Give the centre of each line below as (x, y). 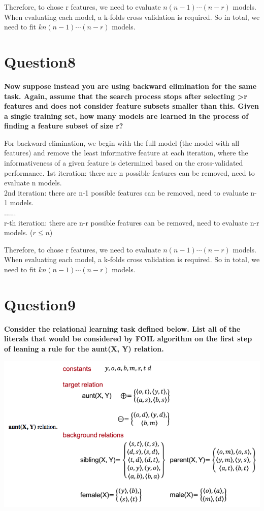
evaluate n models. (33, 183)
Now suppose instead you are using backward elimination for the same (130, 86)
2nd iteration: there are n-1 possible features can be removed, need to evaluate (126, 192)
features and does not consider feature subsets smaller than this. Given (131, 106)
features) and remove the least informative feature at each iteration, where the (126, 153)
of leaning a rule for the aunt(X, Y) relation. (84, 348)
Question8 (40, 61)
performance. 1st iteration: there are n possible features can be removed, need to (129, 172)
